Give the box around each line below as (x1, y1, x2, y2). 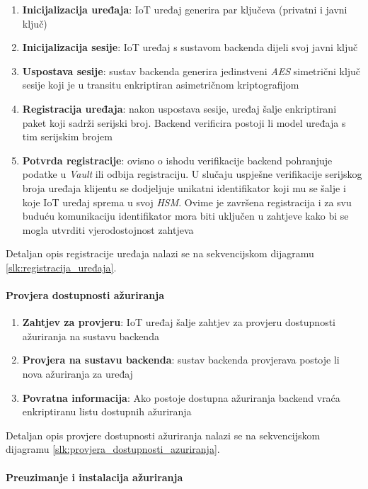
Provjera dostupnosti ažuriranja (6, 288, 164, 303)
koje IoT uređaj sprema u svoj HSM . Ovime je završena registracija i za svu (22, 194, 352, 209)
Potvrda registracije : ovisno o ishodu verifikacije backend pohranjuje (22, 152, 333, 167)
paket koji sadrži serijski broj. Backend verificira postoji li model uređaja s (22, 115, 346, 130)
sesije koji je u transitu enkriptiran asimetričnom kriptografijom (22, 77, 299, 92)
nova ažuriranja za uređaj (22, 366, 133, 381)
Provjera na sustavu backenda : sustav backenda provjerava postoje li (22, 352, 340, 367)
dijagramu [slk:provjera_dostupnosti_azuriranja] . (6, 442, 220, 456)
